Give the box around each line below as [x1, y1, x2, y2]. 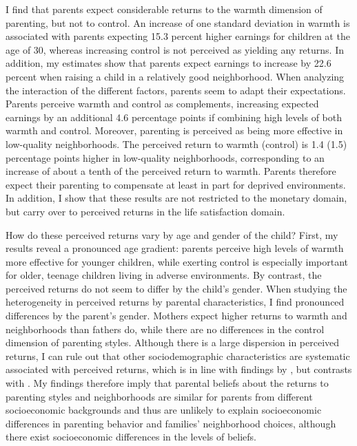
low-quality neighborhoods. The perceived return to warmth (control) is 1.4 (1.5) [6, 136, 347, 151]
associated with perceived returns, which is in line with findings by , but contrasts [6, 362, 352, 376]
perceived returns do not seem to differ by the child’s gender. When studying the [6, 281, 347, 295]
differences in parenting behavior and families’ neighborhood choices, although [6, 416, 336, 430]
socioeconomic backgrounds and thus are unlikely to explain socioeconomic [6, 403, 322, 417]
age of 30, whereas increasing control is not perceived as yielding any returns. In [6, 42, 344, 56]
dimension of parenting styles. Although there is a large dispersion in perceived [6, 335, 340, 350]
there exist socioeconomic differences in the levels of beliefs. [6, 429, 257, 444]
